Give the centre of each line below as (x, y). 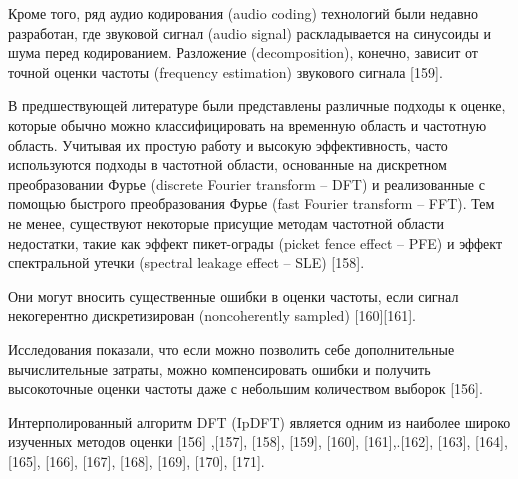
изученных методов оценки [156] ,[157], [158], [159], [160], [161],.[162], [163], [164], (258, 441)
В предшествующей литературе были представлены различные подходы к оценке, (257, 105)
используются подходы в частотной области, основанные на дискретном (227, 164)
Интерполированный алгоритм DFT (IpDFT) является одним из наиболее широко (259, 421)
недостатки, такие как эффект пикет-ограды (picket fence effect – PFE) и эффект (255, 242)
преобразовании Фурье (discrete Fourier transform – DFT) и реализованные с (246, 183)
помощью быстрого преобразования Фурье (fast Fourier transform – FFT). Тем (251, 203)
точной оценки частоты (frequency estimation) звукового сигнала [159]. (225, 71)
